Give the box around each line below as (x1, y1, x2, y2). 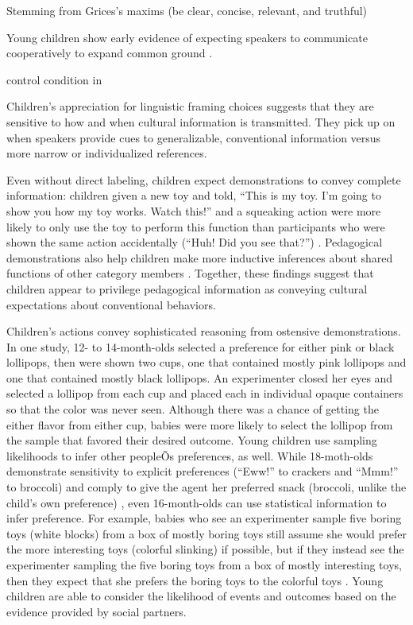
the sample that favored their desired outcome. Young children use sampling (6, 432, 377, 448)
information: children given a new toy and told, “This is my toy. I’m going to (6, 187, 381, 204)
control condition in (6, 71, 102, 87)
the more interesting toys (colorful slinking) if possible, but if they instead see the (6, 541, 404, 557)
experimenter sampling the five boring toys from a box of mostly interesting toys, (6, 557, 402, 573)
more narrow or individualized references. (6, 145, 207, 161)
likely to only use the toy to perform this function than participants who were (6, 218, 385, 235)
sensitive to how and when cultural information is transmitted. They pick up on (6, 113, 396, 130)
